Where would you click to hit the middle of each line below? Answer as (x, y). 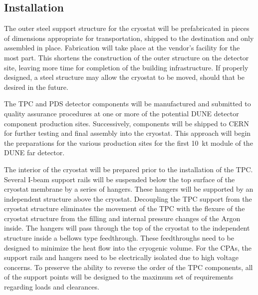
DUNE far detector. (34, 152)
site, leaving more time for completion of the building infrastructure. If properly (126, 67)
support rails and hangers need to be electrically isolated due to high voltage (121, 257)
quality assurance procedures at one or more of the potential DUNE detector (122, 113)
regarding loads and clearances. (52, 287)
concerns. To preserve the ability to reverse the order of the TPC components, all (129, 267)
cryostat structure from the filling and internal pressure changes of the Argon (122, 218)
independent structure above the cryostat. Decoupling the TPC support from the (128, 198)
